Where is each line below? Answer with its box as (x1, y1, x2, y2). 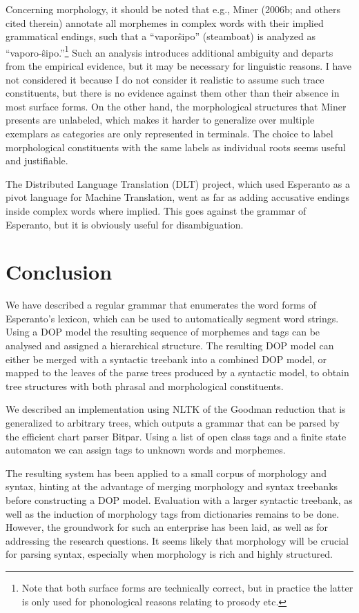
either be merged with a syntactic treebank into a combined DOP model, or (6, 351, 327, 366)
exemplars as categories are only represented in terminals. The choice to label (6, 126, 333, 140)
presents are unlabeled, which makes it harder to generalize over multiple (6, 113, 315, 127)
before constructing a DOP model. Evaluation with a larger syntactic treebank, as (6, 493, 353, 507)
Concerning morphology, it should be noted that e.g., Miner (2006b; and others (6, 2, 340, 16)
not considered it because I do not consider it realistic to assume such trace (6, 72, 324, 86)
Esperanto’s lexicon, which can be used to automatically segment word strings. (6, 311, 339, 325)
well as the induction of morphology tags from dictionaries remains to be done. (6, 506, 340, 520)
